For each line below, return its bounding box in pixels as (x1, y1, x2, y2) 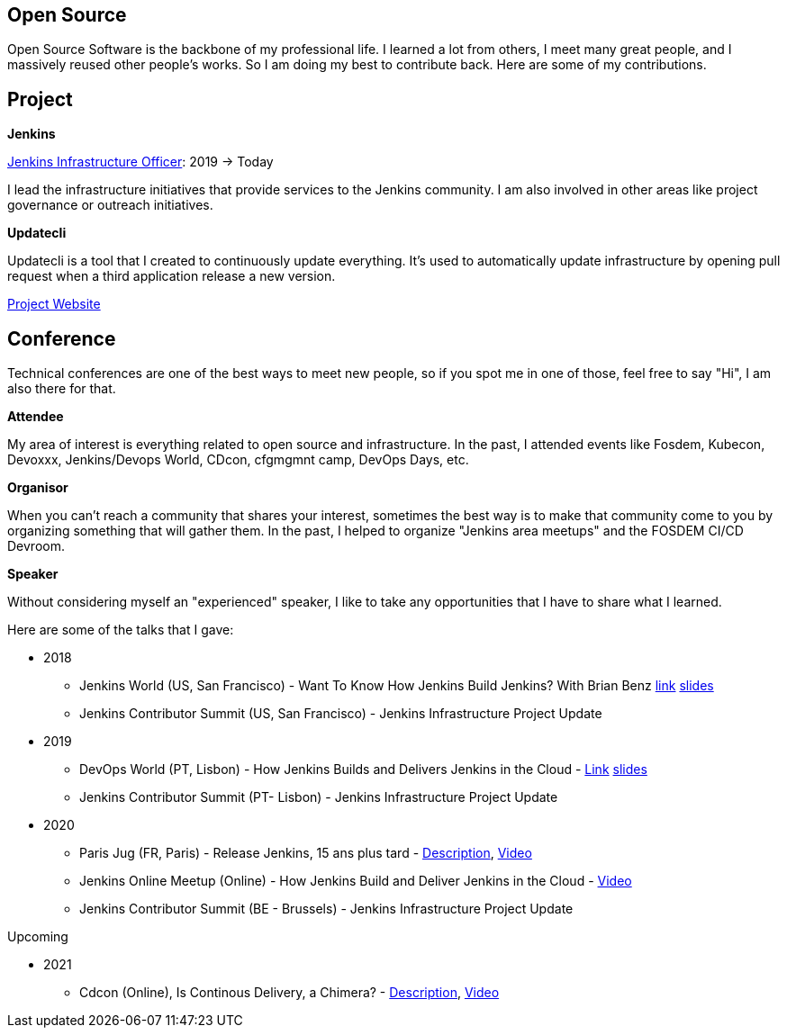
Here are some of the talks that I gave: (7, 622, 234, 638)
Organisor (7, 480, 68, 496)
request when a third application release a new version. (7, 268, 336, 284)
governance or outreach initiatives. (7, 197, 213, 213)
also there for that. (7, 381, 116, 397)
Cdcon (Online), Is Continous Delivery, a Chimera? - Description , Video (79, 985, 500, 1001)
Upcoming (7, 929, 68, 945)
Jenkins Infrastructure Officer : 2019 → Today (7, 154, 274, 170)
